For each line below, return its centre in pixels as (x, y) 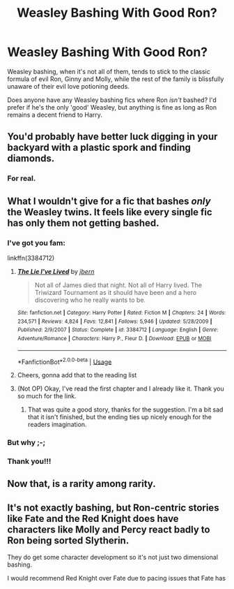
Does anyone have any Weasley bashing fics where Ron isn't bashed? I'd (112, 100)
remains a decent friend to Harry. (55, 115)
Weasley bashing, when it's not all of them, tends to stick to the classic (109, 71)
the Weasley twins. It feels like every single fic (110, 212)
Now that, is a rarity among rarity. (81, 484)
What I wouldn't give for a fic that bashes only (109, 201)
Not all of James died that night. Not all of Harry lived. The (118, 285)
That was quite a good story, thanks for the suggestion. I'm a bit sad (125, 409)
